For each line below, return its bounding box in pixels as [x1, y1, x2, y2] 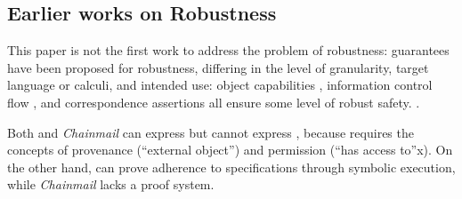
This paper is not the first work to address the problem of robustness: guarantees [7, 41, 450, 60]
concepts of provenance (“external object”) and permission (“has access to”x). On [7, 140, 453, 159]
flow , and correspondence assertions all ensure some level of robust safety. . [7, 92, 420, 111]
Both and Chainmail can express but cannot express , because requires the [7, 123, 414, 141]
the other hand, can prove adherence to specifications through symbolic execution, [7, 157, 456, 176]
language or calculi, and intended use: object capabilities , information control [7, 76, 433, 94]
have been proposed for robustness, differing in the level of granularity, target [7, 58, 429, 76]
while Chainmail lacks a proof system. [7, 175, 215, 194]
